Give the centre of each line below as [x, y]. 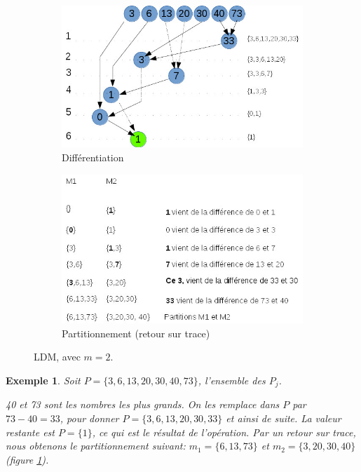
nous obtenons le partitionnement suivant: [96, 446]
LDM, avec [57, 357]
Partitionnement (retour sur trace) [136, 333]
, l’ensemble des [232, 380]
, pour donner [89, 418]
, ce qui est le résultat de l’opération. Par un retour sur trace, [224, 432]
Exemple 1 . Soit [43, 380]
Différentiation [93, 157]
